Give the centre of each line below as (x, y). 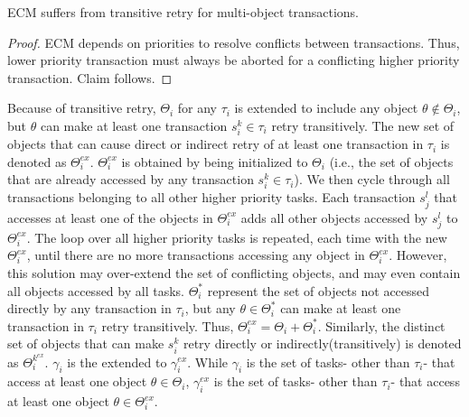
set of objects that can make (86, 343)
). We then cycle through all (372, 179)
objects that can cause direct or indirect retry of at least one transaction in (216, 144)
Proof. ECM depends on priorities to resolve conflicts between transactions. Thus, (234, 42)
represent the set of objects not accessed (319, 290)
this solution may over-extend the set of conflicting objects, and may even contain (234, 272)
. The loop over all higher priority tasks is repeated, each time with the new (237, 237)
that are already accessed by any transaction (131, 179)
